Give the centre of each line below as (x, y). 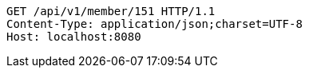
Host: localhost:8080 (74, 37)
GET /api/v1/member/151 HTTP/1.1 (111, 11)
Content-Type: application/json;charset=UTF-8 (154, 24)
